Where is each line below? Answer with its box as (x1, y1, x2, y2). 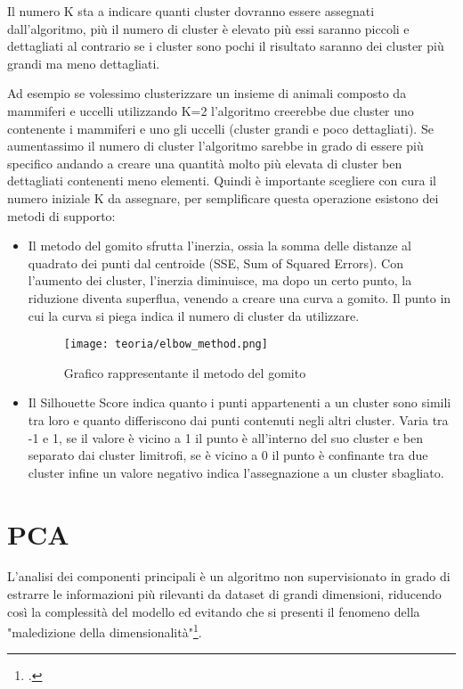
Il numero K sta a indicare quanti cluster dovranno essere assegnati (7, 2, 375, 20)
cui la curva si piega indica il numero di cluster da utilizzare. (28, 306, 360, 324)
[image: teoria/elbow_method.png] (63, 338, 268, 351)
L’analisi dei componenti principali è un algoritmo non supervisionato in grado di (7, 567, 451, 586)
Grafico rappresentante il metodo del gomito (63, 363, 306, 381)
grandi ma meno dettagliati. (7, 53, 160, 72)
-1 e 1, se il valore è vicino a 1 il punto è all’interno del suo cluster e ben (28, 428, 424, 447)
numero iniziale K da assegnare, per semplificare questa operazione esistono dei (7, 188, 439, 207)
